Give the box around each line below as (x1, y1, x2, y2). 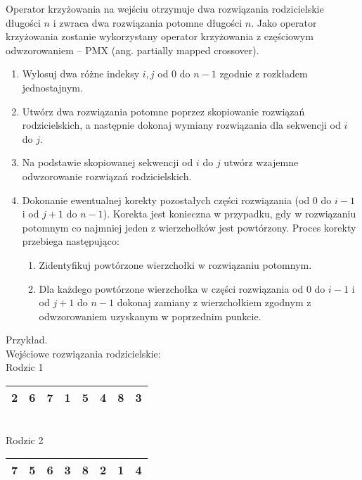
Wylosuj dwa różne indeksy (22, 66, 140, 81)
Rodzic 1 (6, 360, 44, 374)
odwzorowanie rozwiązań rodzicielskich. (22, 168, 192, 183)
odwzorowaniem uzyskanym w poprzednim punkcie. (39, 308, 261, 323)
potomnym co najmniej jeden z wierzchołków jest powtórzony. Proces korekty (22, 220, 356, 234)
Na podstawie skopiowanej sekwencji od (22, 155, 193, 170)
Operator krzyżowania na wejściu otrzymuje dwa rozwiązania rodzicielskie (6, 1, 324, 15)
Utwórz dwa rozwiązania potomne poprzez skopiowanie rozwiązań (22, 103, 305, 118)
